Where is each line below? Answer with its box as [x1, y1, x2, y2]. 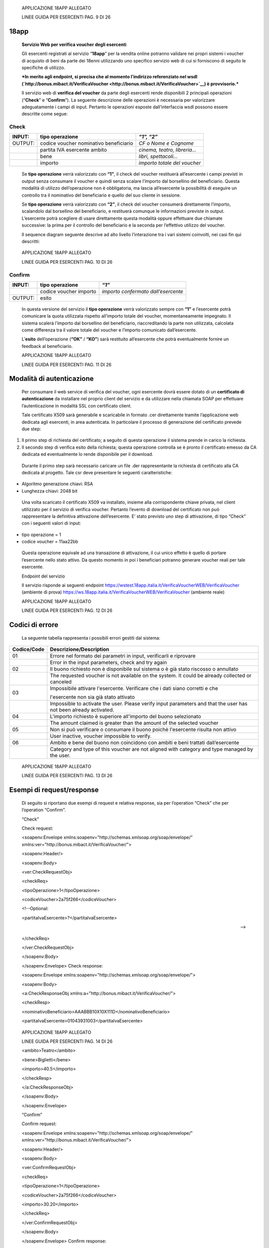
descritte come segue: [21, 111, 68, 117]
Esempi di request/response [9, 786, 99, 794]
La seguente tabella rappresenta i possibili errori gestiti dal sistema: [21, 634, 160, 641]
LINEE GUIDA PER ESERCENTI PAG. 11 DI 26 [21, 361, 112, 367]
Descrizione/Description [50, 645, 110, 652]
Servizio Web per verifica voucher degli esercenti [21, 41, 127, 47]
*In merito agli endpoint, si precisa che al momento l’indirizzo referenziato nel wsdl [21, 74, 198, 80]
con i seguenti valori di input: [21, 520, 81, 526]
